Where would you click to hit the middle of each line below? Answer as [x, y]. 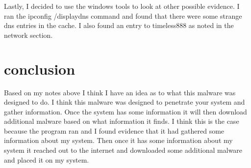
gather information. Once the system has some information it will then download [125, 111]
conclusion [40, 69]
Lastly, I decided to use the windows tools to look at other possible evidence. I [122, 6]
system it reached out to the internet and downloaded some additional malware [123, 150]
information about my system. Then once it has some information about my [118, 140]
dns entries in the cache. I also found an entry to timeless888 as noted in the [119, 25]
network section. [28, 35]
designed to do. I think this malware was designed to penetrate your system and [125, 102]
